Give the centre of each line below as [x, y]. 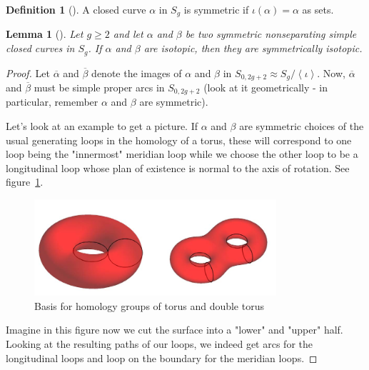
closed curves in [40, 48]
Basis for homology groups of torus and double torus [149, 305]
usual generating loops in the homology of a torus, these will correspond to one [179, 140]
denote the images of [137, 72]
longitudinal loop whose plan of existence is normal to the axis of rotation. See [178, 167]
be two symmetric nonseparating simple [271, 34]
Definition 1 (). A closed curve [76, 9]
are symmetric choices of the [302, 126]
